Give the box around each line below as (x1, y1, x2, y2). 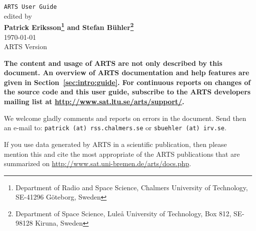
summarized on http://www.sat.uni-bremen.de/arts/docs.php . (4, 158, 192, 169)
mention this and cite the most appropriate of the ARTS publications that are (4, 148, 240, 159)
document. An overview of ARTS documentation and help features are (4, 67, 250, 78)
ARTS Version (4, 41, 47, 52)
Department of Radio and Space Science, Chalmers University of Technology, (15, 182, 248, 192)
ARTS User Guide (4, 3, 57, 10)
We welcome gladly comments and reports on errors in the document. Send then (4, 113, 246, 123)
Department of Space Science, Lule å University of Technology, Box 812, (15, 208, 231, 218)
